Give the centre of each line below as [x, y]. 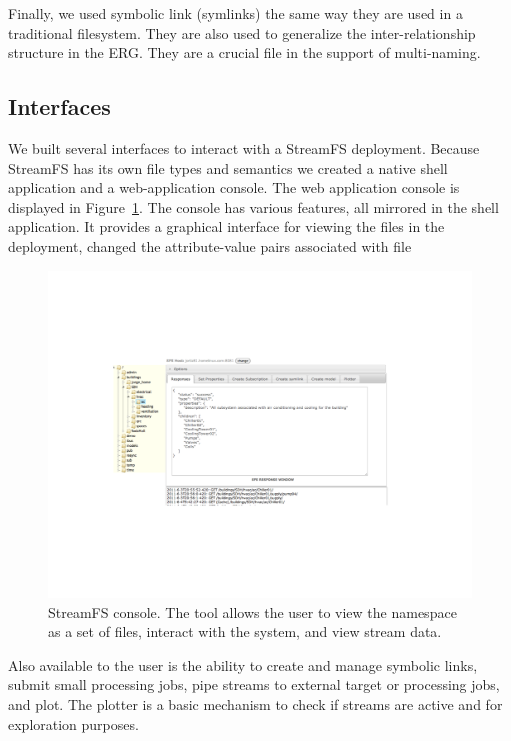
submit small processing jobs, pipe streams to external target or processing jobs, [254, 684]
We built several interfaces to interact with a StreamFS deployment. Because [244, 147]
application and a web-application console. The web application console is [234, 187]
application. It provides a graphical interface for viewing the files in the [226, 226]
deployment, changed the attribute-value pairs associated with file [210, 245]
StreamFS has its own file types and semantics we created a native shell [228, 167]
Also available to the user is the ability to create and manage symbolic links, [243, 664]
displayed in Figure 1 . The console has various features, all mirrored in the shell [253, 206]
